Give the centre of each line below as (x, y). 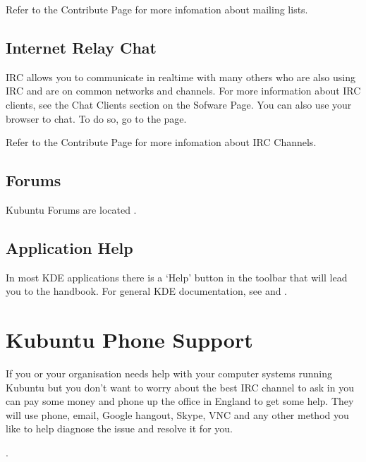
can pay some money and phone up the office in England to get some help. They (180, 401)
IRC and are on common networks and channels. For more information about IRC (183, 91)
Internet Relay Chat (81, 47)
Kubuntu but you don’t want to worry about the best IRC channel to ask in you (180, 387)
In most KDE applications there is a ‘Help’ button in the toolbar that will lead (177, 277)
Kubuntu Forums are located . (71, 209)
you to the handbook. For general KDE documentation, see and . (146, 291)
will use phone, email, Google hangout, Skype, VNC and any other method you (177, 414)
